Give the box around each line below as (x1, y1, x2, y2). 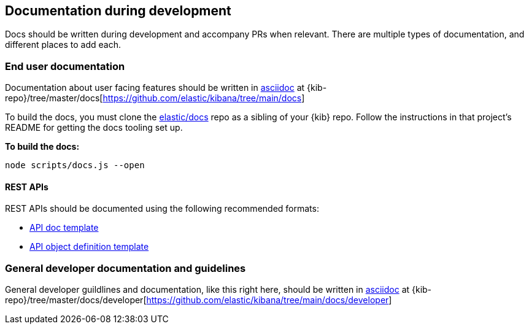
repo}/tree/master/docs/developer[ (5, 295, 147, 306)
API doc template (29, 222, 99, 233)
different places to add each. (5, 39, 122, 50)
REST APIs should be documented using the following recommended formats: (5, 203, 319, 214)
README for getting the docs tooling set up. (5, 122, 183, 133)
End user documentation (5, 60, 125, 72)
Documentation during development (5, 3, 231, 18)
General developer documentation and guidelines (5, 261, 246, 274)
